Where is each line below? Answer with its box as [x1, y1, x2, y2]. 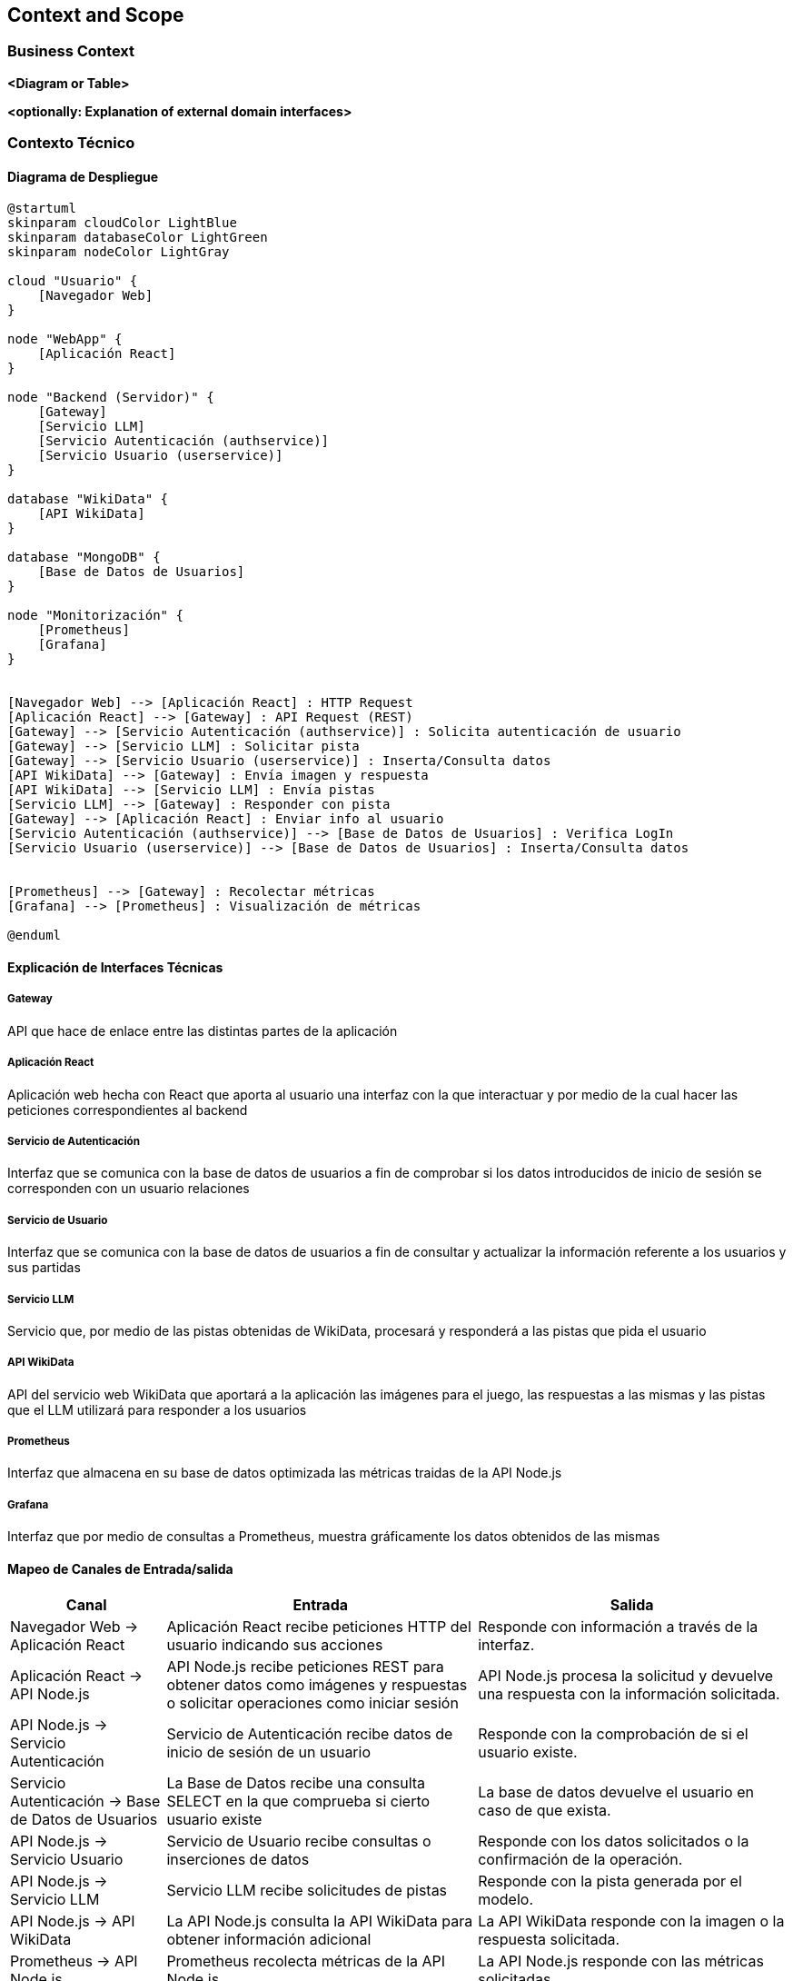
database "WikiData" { [7, 492, 169, 507]
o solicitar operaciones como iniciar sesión [166, 1694, 459, 1713]
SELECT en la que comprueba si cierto [166, 1792, 431, 1811]
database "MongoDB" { [7, 550, 161, 565]
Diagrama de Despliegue [7, 168, 159, 184]
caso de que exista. [478, 1801, 611, 1820]
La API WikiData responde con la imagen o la [478, 1912, 785, 1931]
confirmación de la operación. [478, 1850, 683, 1869]
